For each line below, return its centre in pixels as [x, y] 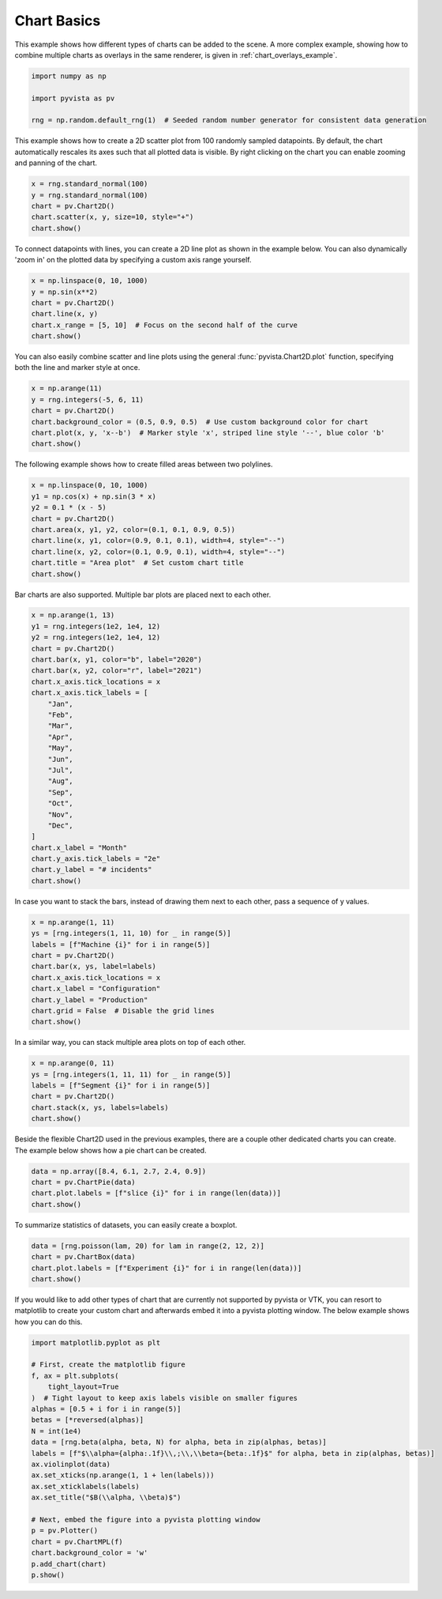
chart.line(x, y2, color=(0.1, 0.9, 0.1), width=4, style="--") [158, 552]
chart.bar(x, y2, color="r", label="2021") [117, 671]
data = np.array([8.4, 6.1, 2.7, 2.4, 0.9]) [119, 1171]
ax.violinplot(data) [71, 1464]
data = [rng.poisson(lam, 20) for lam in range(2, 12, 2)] [148, 1246]
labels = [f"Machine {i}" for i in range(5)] [121, 944]
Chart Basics [58, 21]
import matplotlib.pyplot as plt [96, 1343]
